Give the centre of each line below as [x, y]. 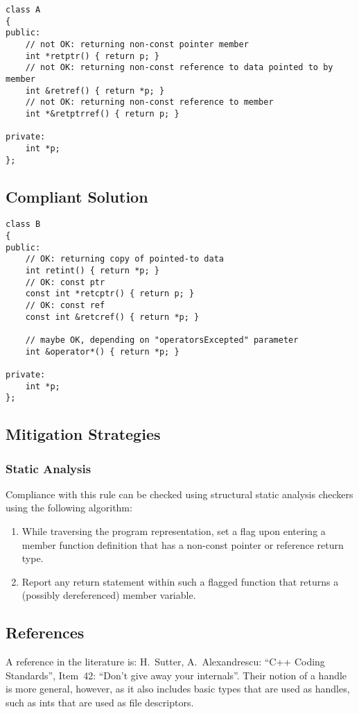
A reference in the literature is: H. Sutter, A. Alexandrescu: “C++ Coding [165, 662]
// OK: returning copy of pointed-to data [124, 259]
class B [23, 224]
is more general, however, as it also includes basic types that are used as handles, [178, 689]
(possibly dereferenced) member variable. [109, 595]
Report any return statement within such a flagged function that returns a [180, 581]
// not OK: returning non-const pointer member [137, 44]
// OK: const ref [65, 305]
